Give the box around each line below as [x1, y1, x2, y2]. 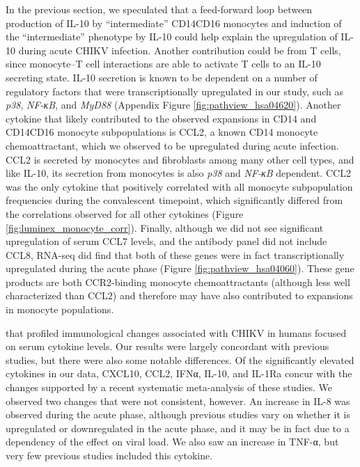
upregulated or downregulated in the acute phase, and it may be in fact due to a [6, 420, 350, 435]
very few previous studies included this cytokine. [6, 448, 213, 462]
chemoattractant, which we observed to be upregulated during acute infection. [6, 138, 339, 152]
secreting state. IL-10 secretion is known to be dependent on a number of [6, 70, 318, 84]
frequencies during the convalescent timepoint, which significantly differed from [6, 193, 343, 207]
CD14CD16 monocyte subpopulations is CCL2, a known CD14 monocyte [6, 125, 318, 139]
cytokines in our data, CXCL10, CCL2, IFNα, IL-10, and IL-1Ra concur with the [6, 366, 352, 381]
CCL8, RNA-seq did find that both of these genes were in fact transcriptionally [6, 247, 345, 262]
